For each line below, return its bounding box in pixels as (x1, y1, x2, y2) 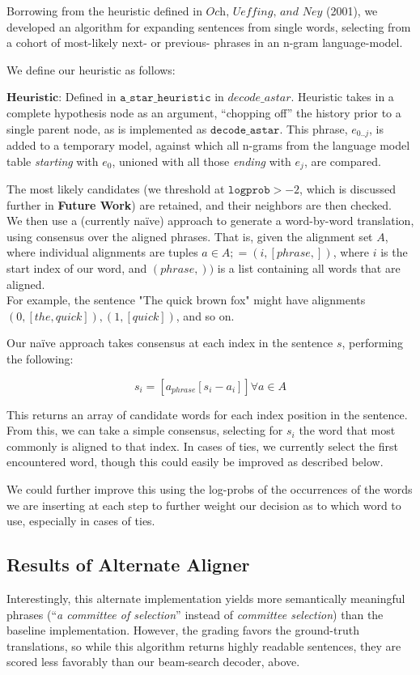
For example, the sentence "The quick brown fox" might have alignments (6, 291, 366, 308)
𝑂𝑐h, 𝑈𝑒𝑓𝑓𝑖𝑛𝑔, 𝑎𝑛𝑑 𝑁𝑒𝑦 (206, 6, 323, 18)
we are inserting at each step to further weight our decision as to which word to (6, 496, 401, 513)
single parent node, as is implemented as (6, 120, 207, 137)
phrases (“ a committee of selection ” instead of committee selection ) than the (6, 605, 384, 622)
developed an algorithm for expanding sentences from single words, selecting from (6, 18, 411, 35)
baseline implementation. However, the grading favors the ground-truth (6, 622, 359, 639)
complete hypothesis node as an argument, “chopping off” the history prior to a (6, 104, 401, 121)
